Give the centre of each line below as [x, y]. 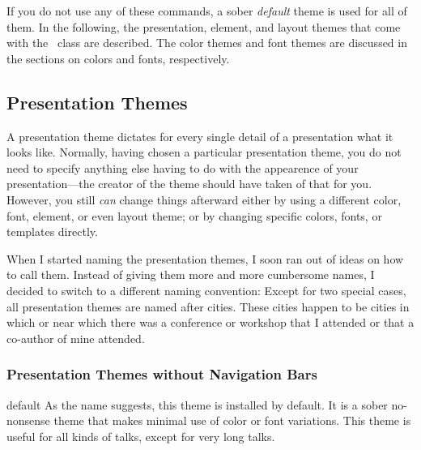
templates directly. [52, 231]
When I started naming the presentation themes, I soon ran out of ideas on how [205, 258]
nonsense [28, 420]
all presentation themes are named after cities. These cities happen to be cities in [208, 306]
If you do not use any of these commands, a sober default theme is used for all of [207, 11]
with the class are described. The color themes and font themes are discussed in [207, 43]
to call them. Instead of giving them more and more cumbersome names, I [191, 274]
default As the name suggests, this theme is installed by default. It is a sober [197, 404]
